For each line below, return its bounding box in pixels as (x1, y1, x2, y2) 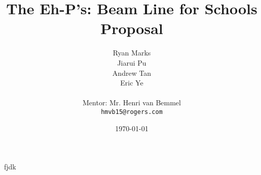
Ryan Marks (113, 47, 151, 58)
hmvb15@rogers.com (101, 108, 163, 115)
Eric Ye (120, 77, 143, 88)
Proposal (100, 18, 163, 39)
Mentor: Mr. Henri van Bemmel (83, 97, 181, 108)
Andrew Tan (112, 67, 152, 78)
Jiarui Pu (117, 57, 146, 68)
